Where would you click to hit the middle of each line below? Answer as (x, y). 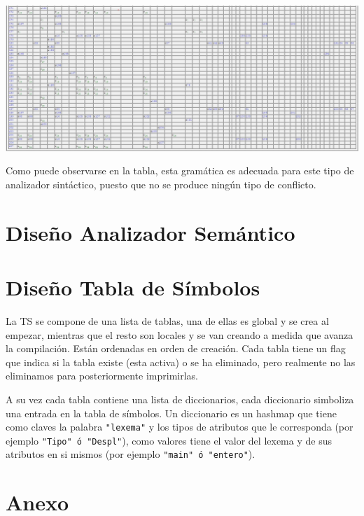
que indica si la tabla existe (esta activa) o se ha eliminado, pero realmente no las (181, 362)
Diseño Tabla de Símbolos (133, 287)
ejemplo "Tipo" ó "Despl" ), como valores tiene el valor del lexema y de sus (169, 440)
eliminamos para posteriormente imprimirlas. (102, 376)
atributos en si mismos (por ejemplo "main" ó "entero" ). (131, 454)
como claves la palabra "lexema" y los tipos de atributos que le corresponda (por (180, 427)
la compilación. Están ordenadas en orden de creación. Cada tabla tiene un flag (176, 348)
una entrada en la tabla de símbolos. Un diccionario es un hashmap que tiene (171, 413)
